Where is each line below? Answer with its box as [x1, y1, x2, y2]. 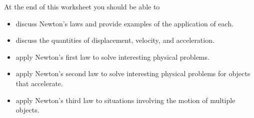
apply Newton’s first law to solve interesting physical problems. [15, 51, 209, 62]
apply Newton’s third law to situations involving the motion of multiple [15, 95, 235, 105]
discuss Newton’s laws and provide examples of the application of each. [15, 18, 234, 28]
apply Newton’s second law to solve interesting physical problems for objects [15, 68, 250, 79]
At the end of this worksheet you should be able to [4, 1, 160, 11]
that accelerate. [15, 78, 63, 88]
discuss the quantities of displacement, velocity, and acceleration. [15, 35, 214, 45]
